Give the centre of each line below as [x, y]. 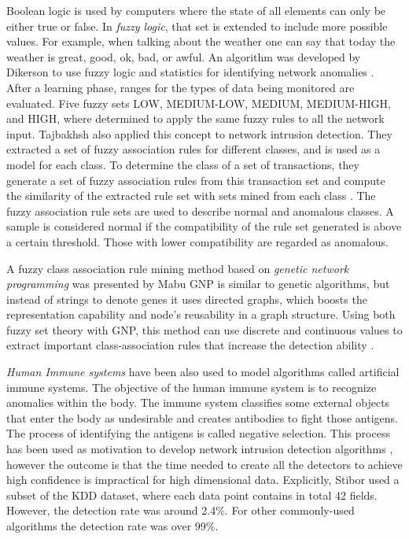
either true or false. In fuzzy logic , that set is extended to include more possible [197, 26]
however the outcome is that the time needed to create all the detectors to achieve [204, 464]
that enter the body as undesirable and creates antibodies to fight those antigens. [202, 417]
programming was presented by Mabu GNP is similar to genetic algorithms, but [198, 284]
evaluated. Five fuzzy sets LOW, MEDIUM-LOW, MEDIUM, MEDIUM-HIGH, [199, 103]
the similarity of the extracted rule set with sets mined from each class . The [191, 196]
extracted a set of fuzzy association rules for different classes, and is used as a [193, 149]
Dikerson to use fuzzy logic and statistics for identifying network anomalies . [190, 72]
